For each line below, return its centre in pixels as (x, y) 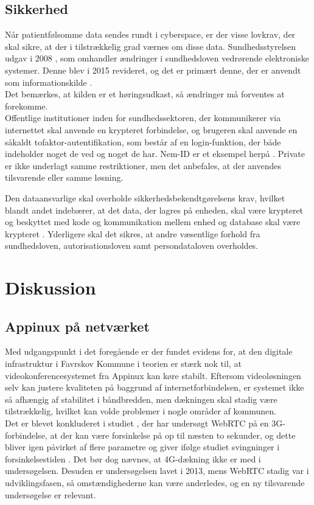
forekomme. (26, 106)
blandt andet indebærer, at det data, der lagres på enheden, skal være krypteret (154, 210)
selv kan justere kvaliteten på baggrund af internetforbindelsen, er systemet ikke (155, 387)
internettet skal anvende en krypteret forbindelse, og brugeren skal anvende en (151, 129)
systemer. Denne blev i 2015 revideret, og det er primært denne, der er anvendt (153, 70)
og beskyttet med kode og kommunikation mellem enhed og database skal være (153, 222)
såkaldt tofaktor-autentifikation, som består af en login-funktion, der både (143, 141)
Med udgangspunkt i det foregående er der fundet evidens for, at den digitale (149, 351)
